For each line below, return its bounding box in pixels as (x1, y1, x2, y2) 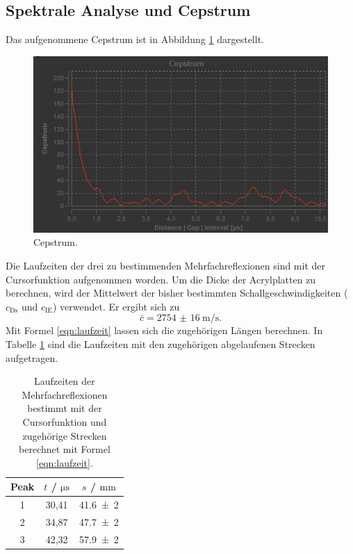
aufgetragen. (6, 350, 58, 365)
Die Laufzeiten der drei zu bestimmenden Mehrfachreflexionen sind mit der (6, 258, 326, 273)
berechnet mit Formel (19, 442, 110, 456)
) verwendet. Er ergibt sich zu (52, 299, 180, 313)
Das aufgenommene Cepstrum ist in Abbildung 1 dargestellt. (6, 32, 264, 47)
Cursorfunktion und (22, 414, 107, 429)
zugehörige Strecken (22, 428, 107, 442)
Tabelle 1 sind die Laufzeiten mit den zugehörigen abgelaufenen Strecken (6, 337, 315, 351)
